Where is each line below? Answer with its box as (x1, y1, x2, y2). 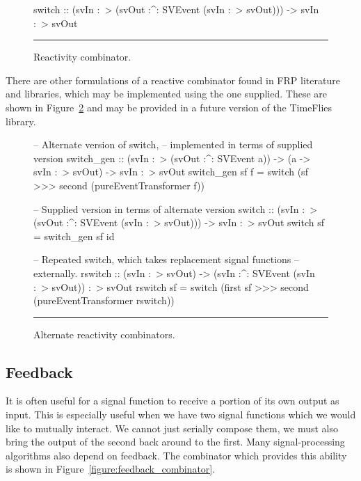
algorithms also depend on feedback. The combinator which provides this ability (6, 448, 347, 462)
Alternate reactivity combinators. (33, 326, 175, 341)
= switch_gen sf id (33, 228, 115, 243)
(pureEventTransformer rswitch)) (33, 293, 175, 308)
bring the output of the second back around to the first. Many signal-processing (6, 434, 345, 449)
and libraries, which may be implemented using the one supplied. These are (6, 86, 328, 101)
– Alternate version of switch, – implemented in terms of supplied (33, 137, 313, 152)
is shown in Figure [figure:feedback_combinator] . (6, 462, 216, 476)
